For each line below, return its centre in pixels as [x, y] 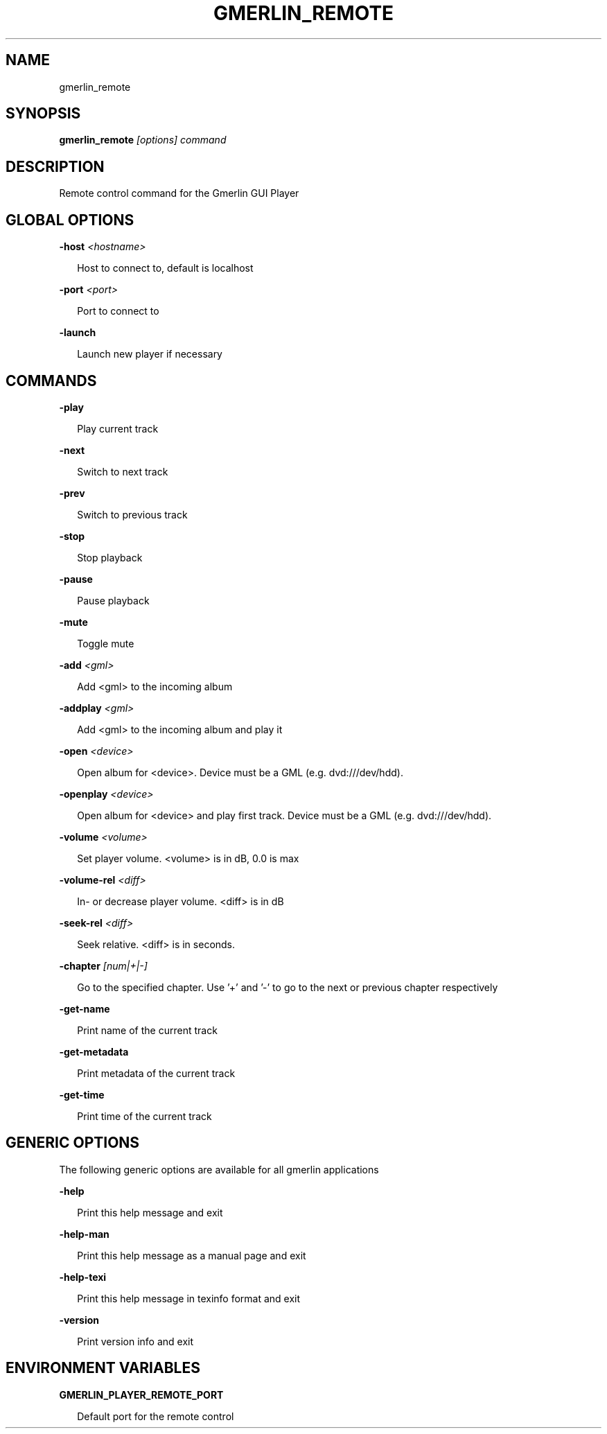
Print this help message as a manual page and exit [192, 1255]
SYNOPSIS [43, 114]
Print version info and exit [135, 1341]
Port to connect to [118, 311]
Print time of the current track [144, 1116]
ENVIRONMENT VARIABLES [103, 1368]
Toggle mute [106, 643]
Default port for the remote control [156, 1416]
